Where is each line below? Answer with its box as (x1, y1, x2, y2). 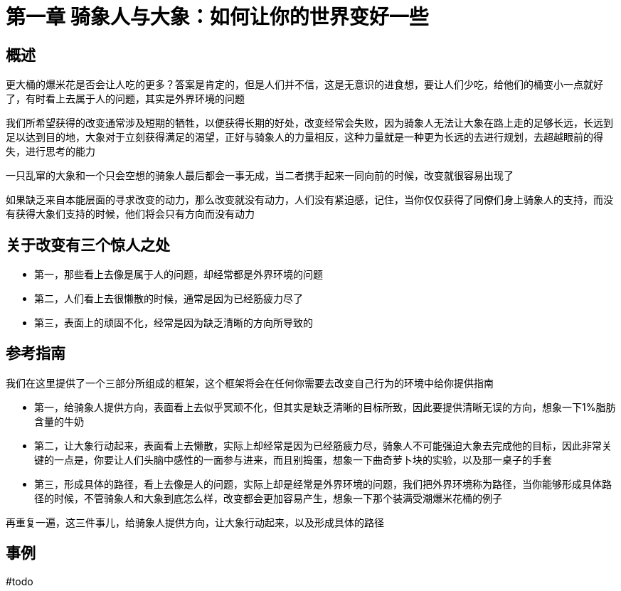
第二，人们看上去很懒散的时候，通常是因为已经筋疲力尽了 (34, 292, 303, 305)
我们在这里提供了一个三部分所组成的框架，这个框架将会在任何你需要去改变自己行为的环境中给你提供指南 (6, 376, 494, 389)
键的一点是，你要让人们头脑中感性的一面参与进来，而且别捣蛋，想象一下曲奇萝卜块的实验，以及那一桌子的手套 (34, 453, 552, 466)
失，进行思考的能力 (6, 145, 95, 158)
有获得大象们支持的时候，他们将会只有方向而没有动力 (6, 208, 255, 220)
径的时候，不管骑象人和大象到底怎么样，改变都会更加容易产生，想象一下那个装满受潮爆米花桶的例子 (34, 491, 502, 504)
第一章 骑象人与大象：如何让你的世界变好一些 (6, 5, 429, 29)
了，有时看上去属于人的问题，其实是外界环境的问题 (6, 92, 245, 105)
